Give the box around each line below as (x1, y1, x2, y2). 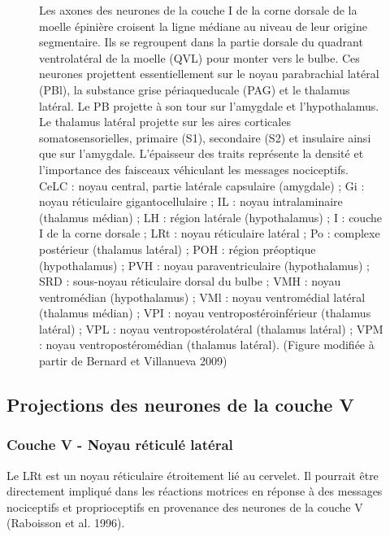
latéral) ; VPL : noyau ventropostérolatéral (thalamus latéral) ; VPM (39, 320, 383, 337)
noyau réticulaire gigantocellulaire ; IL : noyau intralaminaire (39, 193, 343, 210)
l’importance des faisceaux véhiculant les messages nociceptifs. (39, 160, 349, 177)
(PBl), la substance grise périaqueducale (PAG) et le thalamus (39, 81, 350, 98)
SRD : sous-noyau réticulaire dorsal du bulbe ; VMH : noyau (39, 273, 341, 290)
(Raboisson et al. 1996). (6, 514, 125, 531)
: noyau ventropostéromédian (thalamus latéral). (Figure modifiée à (39, 336, 375, 353)
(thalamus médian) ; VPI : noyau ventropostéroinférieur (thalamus (39, 304, 371, 321)
